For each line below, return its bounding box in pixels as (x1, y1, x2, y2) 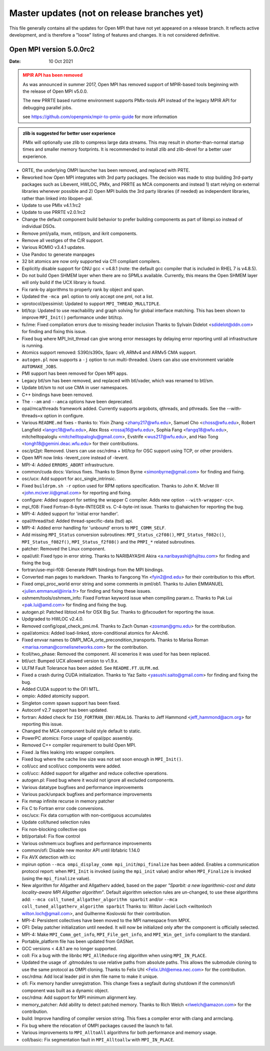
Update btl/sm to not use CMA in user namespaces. (21, 385, 128, 391)
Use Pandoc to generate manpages (21, 251, 95, 257)
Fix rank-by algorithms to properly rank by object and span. (21, 286, 144, 293)
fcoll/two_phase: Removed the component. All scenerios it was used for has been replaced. (21, 651, 210, 657)
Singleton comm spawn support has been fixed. (21, 700, 120, 706)
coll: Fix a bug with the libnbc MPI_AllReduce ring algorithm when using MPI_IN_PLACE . (21, 952, 207, 958)
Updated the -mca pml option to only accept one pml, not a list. (21, 294, 153, 300)
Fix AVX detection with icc (21, 854, 76, 860)
